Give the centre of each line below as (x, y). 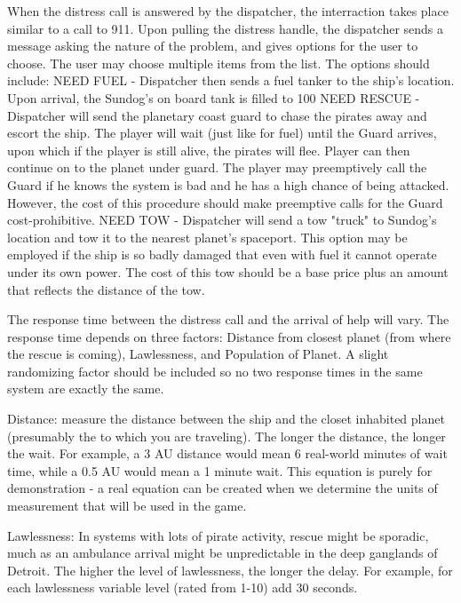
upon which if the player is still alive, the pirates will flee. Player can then (209, 150)
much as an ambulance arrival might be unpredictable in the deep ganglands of (223, 553)
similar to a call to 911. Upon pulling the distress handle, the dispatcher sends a (226, 28)
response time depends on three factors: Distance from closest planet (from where (229, 336)
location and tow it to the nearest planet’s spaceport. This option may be (207, 237)
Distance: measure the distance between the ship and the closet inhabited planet (226, 419)
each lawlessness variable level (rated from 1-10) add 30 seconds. (183, 587)
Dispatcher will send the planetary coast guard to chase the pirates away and (217, 115)
